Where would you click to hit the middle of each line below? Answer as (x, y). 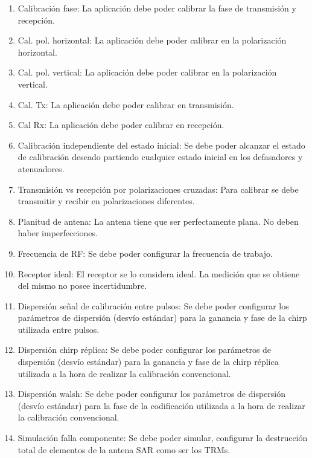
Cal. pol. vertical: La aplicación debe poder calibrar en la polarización (147, 72)
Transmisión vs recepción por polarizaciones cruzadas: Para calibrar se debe (158, 189)
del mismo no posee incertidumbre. (82, 285)
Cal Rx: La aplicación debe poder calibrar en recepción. (121, 125)
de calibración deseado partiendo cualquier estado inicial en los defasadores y (160, 157)
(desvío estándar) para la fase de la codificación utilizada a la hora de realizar (161, 405)
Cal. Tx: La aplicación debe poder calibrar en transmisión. (126, 104)
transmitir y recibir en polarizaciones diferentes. (106, 201)
